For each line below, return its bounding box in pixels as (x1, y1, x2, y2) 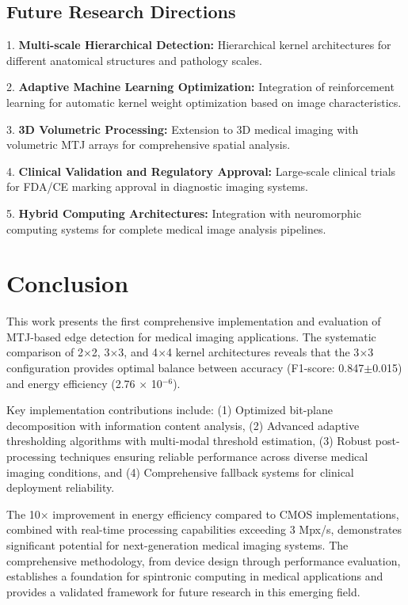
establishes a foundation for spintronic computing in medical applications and (6, 568, 383, 584)
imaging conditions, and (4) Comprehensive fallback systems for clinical (6, 463, 354, 480)
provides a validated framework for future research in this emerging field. (6, 583, 360, 599)
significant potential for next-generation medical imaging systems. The (6, 536, 349, 553)
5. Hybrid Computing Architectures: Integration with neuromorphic (6, 204, 361, 221)
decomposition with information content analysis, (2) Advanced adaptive (6, 417, 360, 433)
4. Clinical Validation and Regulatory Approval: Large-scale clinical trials (6, 162, 396, 179)
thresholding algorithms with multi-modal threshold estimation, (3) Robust (6, 432, 372, 449)
